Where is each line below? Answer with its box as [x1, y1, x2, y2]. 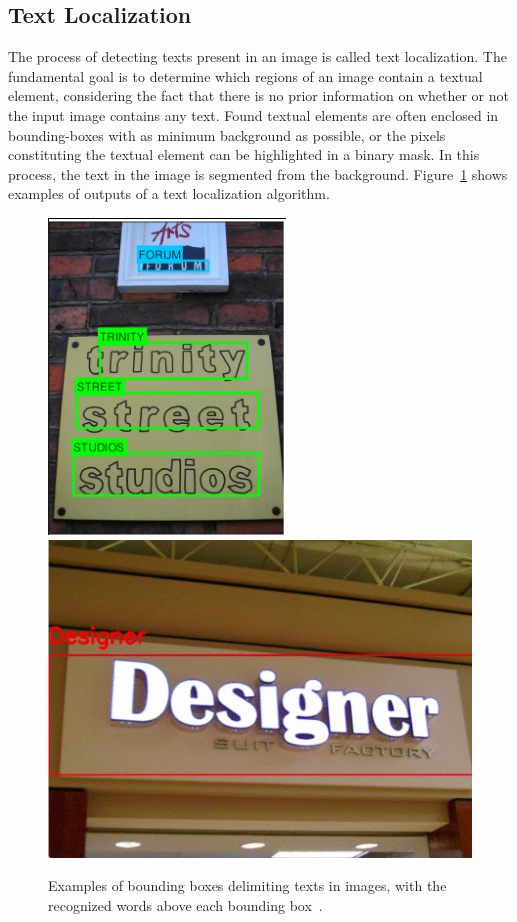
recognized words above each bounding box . [48, 894, 323, 915]
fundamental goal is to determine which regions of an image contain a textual [8, 65, 483, 86]
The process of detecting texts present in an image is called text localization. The [8, 46, 507, 67]
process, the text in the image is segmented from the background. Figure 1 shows [8, 163, 508, 184]
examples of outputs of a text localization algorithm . [8, 183, 330, 204]
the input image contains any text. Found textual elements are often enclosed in [8, 104, 499, 125]
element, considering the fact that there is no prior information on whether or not [8, 85, 509, 106]
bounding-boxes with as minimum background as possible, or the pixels [8, 124, 446, 145]
